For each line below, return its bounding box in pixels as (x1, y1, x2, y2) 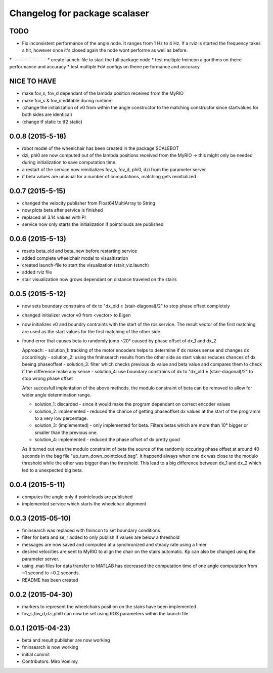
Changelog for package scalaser (9, 8, 149, 19)
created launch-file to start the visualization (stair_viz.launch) (22, 262, 149, 268)
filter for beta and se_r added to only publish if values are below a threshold (22, 534, 179, 540)
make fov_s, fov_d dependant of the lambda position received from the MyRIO (22, 90, 184, 96)
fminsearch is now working (22, 644, 78, 650)
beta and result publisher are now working (22, 637, 110, 643)
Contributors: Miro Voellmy (22, 658, 78, 664)
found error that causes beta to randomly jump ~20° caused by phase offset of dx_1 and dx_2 (22, 338, 217, 344)
